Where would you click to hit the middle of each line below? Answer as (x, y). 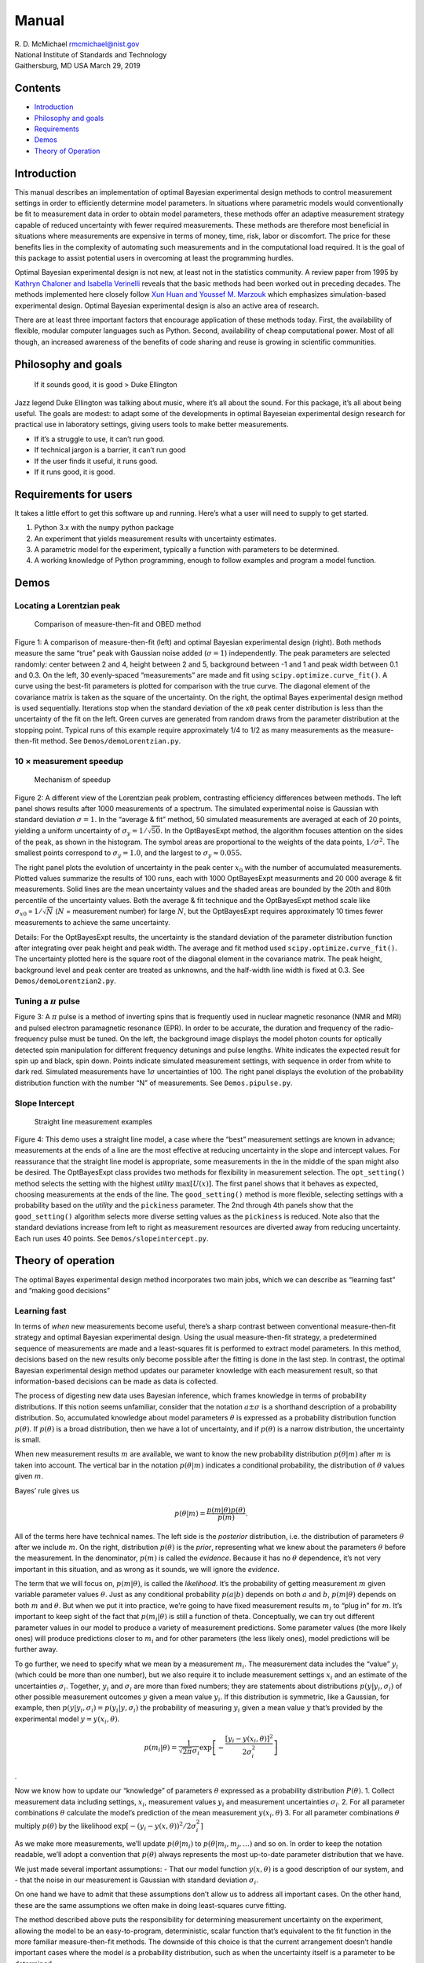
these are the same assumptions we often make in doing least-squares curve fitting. (150, 1905)
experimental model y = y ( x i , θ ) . (67, 1720)
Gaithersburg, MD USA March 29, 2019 (77, 66)
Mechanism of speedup (73, 780)
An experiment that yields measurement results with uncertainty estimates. (155, 539)
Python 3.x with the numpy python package (104, 528)
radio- (384, 1028)
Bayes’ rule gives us (47, 1490)
